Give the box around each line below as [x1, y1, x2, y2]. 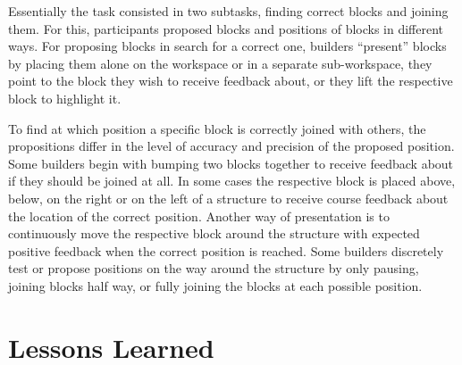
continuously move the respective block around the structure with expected [8, 224, 420, 243]
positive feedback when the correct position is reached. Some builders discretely [8, 241, 444, 260]
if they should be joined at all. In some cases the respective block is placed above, [8, 171, 456, 190]
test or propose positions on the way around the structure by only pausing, [8, 259, 419, 278]
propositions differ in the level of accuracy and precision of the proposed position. [8, 137, 455, 155]
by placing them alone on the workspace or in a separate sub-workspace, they [8, 54, 433, 72]
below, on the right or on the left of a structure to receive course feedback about [8, 188, 449, 207]
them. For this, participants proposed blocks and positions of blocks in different [8, 19, 444, 37]
